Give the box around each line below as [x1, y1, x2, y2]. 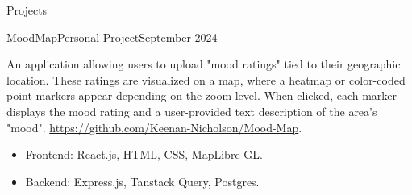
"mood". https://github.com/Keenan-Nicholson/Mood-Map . [6, 118, 302, 135]
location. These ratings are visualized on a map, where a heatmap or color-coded [6, 71, 406, 88]
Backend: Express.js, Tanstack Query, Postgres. [25, 172, 260, 189]
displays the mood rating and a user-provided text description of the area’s [6, 102, 377, 119]
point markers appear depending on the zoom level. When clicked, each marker [6, 87, 397, 104]
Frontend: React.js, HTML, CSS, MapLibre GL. [25, 146, 263, 163]
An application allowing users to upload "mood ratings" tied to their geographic [6, 56, 401, 73]
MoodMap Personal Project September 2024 [6, 28, 218, 45]
